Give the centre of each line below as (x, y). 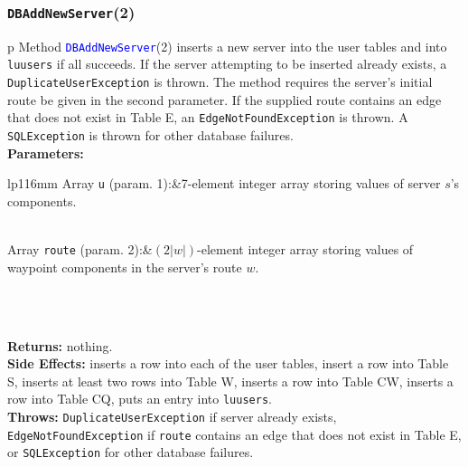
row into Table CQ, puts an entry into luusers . (140, 399)
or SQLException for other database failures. (131, 452)
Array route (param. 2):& (80, 249)
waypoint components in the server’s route (125, 267)
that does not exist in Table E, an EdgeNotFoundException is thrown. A (208, 117)
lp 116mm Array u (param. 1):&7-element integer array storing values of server (224, 183)
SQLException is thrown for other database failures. (150, 135)
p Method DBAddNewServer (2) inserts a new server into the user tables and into (227, 46)
